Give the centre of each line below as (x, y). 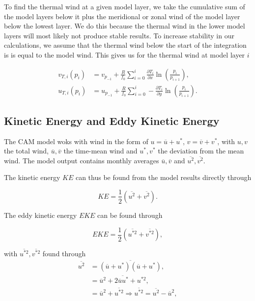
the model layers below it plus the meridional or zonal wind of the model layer (122, 16)
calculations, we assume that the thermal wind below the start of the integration (125, 45)
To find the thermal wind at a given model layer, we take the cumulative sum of (125, 6)
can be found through (130, 215)
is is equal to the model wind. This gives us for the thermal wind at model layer (125, 54)
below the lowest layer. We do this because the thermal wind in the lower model (125, 26)
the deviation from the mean (201, 151)
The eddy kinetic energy (41, 215)
